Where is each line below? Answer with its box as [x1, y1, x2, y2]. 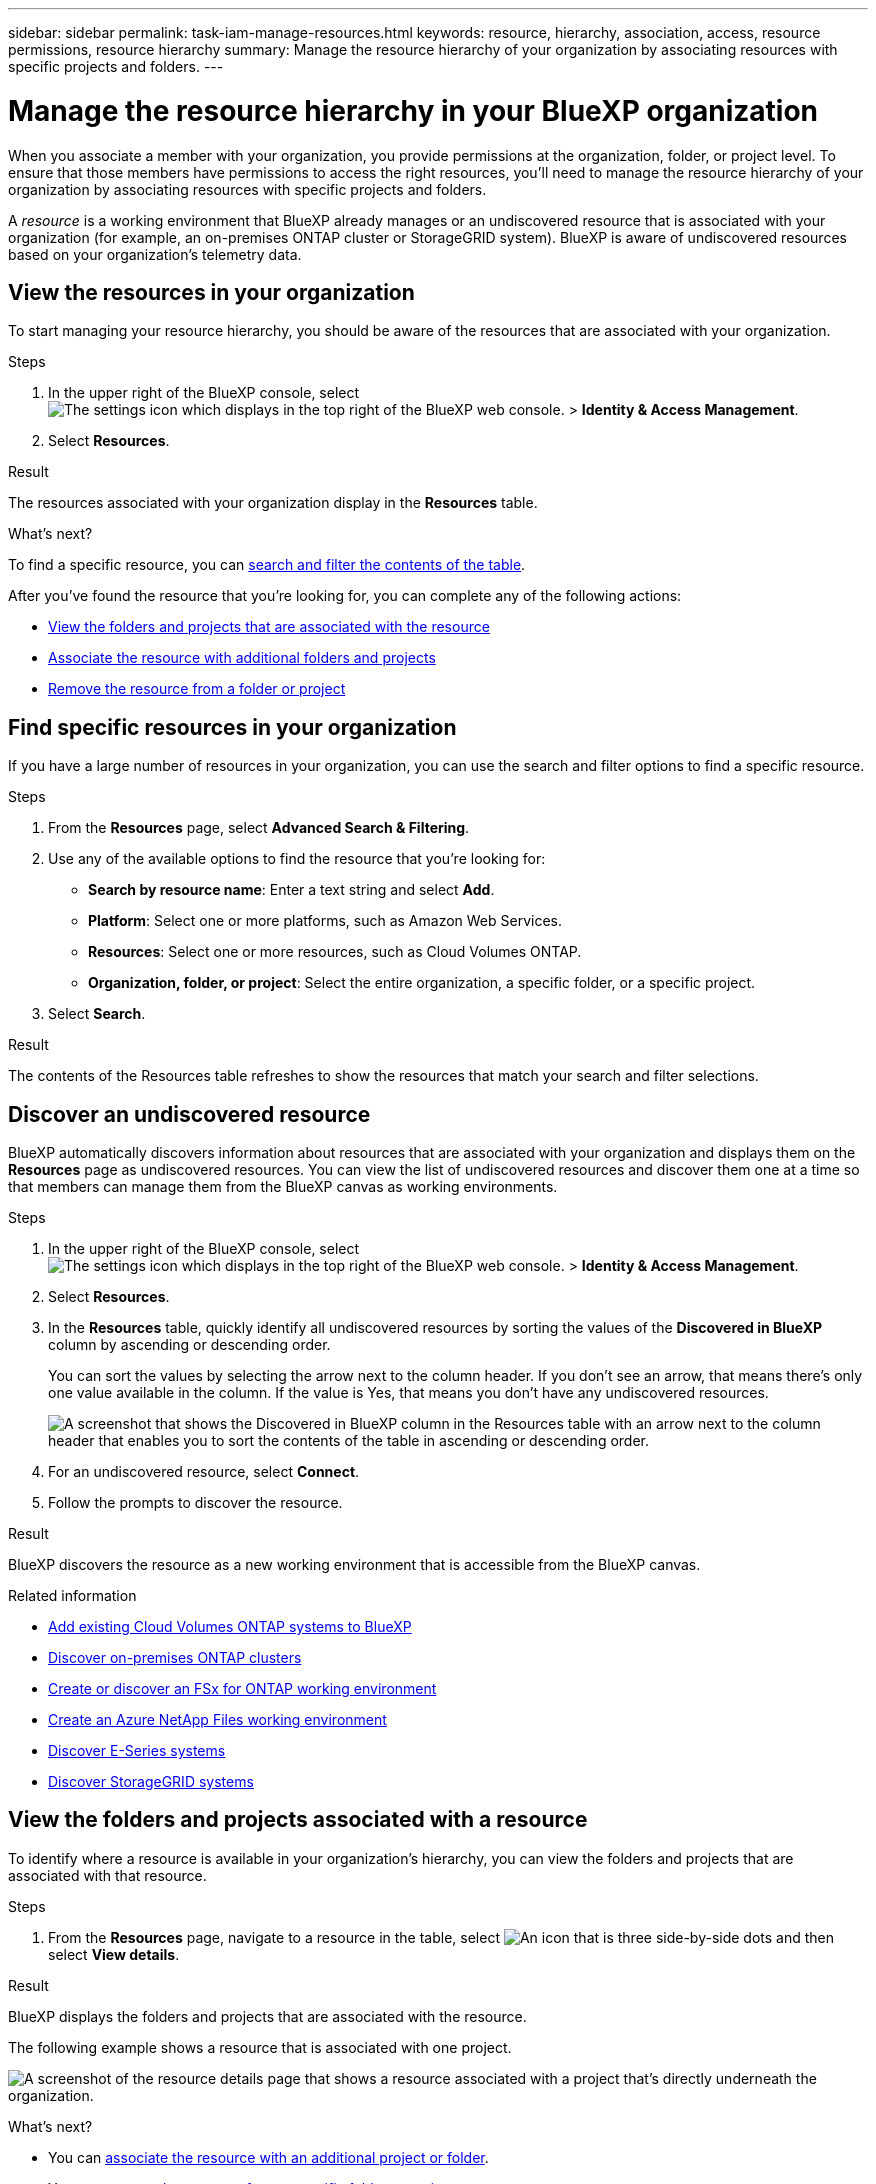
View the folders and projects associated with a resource [8, 1807, 588, 1833]
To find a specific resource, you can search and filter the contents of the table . [8, 556, 526, 574]
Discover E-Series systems [48, 1742, 226, 1760]
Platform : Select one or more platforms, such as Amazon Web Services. [88, 912, 563, 930]
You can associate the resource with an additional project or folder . [48, 2148, 489, 2166]
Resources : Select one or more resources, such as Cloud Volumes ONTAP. [88, 943, 582, 961]
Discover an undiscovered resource [8, 1101, 371, 1127]
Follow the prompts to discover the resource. [48, 1494, 343, 1512]
